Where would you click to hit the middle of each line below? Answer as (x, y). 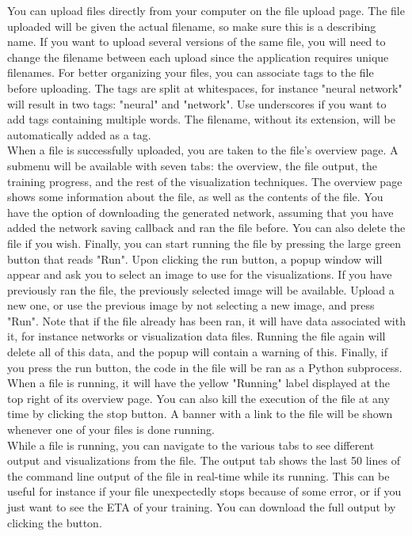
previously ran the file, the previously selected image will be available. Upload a (201, 289)
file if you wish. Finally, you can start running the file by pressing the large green (204, 243)
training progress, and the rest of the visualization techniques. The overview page (205, 181)
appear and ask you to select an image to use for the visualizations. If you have (200, 274)
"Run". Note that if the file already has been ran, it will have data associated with (206, 320)
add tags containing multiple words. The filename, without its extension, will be (201, 119)
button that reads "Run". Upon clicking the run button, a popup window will (195, 258)
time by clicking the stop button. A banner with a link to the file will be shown (200, 414)
